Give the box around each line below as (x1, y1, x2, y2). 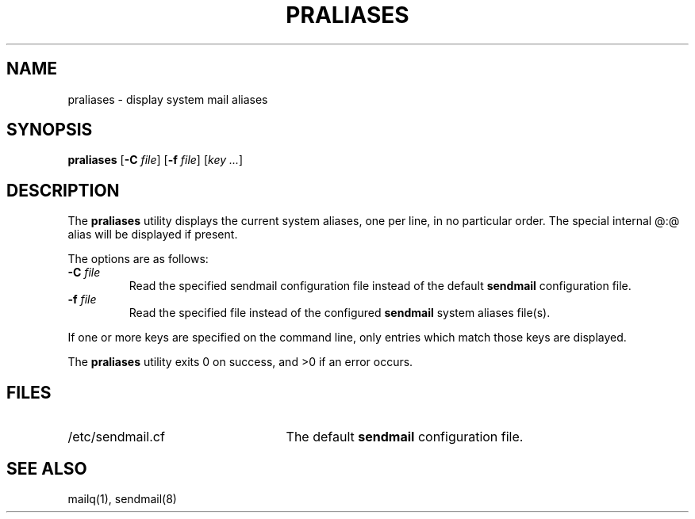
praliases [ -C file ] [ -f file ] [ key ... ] (67, 153, 244, 167)
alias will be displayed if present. (67, 227, 238, 242)
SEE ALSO (6, 458, 87, 479)
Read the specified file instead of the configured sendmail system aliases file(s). (129, 306, 551, 320)
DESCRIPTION (6, 180, 120, 200)
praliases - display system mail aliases (67, 92, 268, 106)
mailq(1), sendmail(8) (67, 491, 177, 506)
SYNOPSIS (6, 120, 93, 140)
